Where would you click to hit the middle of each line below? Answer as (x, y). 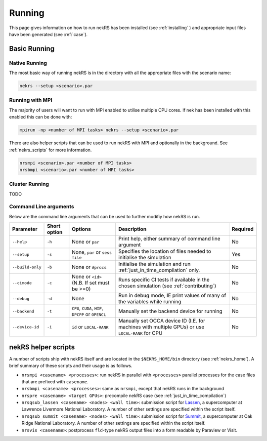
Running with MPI (31, 100)
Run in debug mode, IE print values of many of (172, 295)
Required (243, 229)
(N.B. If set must (91, 283)
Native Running (28, 63)
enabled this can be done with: (41, 117)
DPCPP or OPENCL (89, 315)
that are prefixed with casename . (55, 381)
